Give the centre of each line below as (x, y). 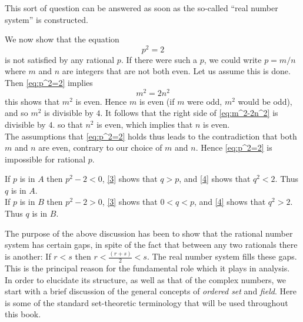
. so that (68, 124)
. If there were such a (159, 59)
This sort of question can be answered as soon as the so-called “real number (141, 8)
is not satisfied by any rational (60, 59)
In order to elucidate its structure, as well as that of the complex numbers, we (146, 279)
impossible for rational (45, 159)
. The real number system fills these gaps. (222, 256)
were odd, (205, 101)
